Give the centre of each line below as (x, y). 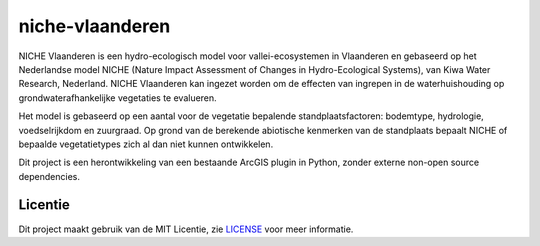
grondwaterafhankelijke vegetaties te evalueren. (117, 97)
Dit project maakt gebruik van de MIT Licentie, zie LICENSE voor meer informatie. (186, 229)
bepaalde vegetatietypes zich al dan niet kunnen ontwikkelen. (146, 144)
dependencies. (49, 176)
